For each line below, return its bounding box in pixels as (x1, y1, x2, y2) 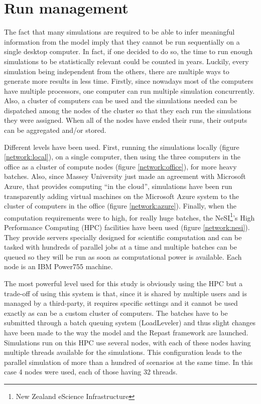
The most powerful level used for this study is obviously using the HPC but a (4, 278, 243, 289)
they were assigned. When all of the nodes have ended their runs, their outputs (4, 115, 247, 125)
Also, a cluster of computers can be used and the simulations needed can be (4, 95, 237, 106)
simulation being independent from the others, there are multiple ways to (4, 66, 229, 76)
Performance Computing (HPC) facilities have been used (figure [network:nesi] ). (4, 222, 250, 233)
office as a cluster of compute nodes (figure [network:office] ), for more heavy (4, 161, 237, 171)
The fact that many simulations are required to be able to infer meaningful (4, 27, 235, 37)
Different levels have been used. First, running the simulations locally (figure (4, 141, 239, 152)
